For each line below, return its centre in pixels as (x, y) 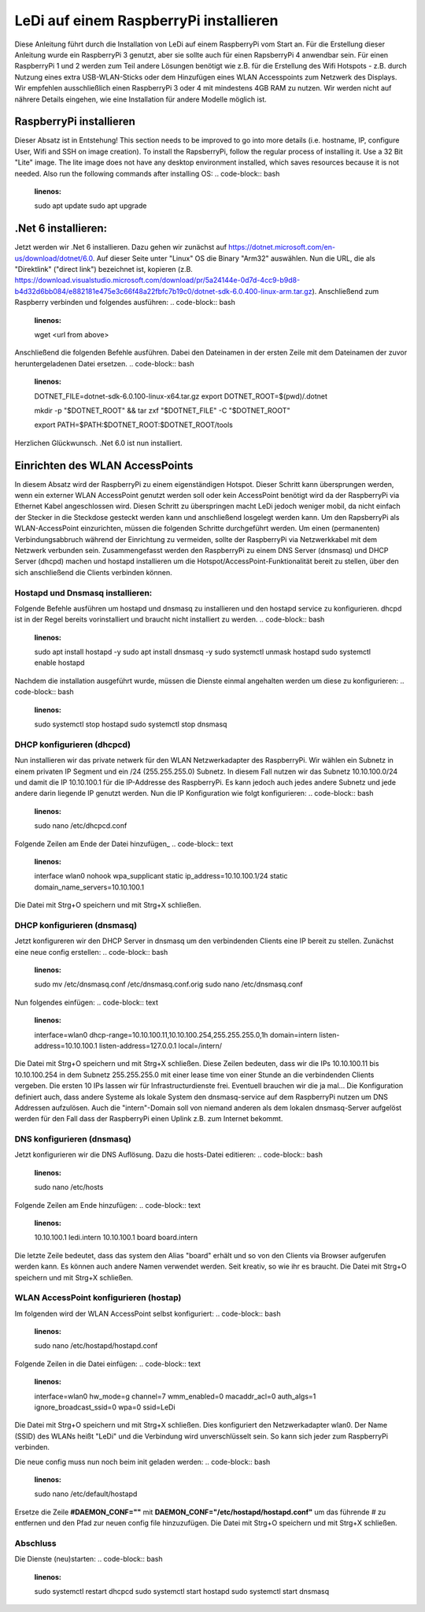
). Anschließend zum (346, 291)
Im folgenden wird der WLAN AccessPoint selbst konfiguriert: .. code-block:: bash (148, 1313)
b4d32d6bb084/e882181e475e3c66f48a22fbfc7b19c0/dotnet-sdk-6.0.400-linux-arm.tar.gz (163, 291)
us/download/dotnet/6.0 (54, 258)
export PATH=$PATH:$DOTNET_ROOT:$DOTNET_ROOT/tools (134, 425)
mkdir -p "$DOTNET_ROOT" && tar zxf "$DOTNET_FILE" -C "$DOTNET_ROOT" (162, 410)
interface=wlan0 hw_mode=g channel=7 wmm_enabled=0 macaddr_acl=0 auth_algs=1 (175, 1396)
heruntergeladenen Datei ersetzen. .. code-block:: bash (104, 363)
